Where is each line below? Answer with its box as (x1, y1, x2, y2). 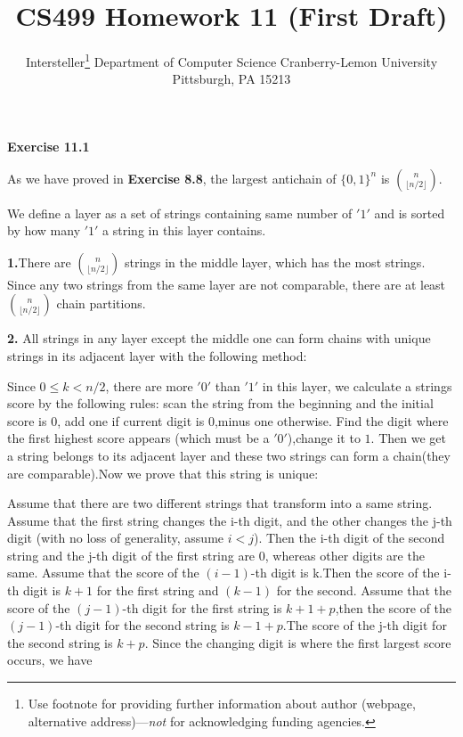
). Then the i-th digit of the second (253, 528, 445, 547)
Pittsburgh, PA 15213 (172, 70, 291, 88)
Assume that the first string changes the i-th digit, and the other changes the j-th (7, 511, 452, 529)
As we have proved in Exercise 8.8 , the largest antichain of (7, 168, 337, 187)
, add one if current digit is (57, 411, 205, 430)
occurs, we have (7, 651, 93, 669)
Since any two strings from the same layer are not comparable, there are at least (7, 274, 446, 293)
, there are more (105, 376, 193, 395)
